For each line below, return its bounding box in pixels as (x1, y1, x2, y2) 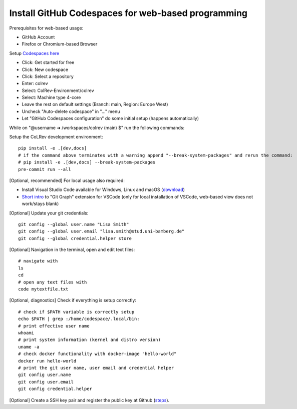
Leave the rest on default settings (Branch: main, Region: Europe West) (22, 101, 168, 107)
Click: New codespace (22, 66, 69, 72)
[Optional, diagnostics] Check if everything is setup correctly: (9, 297, 136, 303)
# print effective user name (18, 323, 90, 328)
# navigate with (18, 258, 58, 264)
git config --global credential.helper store (18, 235, 132, 241)
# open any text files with (18, 279, 87, 285)
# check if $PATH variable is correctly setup (18, 309, 135, 314)
